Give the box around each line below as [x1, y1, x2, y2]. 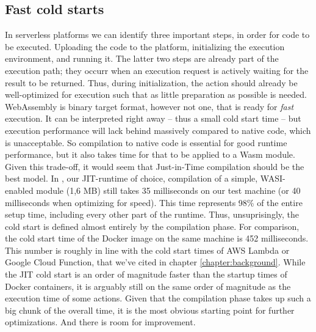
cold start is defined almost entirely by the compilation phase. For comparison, [5, 219, 300, 232]
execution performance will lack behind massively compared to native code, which [5, 124, 311, 136]
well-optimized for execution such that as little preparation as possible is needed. [5, 88, 307, 101]
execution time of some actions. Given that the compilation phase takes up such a [5, 292, 311, 304]
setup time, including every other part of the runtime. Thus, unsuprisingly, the [5, 208, 300, 221]
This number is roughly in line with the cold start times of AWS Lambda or [5, 243, 290, 256]
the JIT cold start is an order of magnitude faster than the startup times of [5, 268, 287, 281]
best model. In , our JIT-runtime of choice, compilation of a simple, [5, 172, 258, 185]
